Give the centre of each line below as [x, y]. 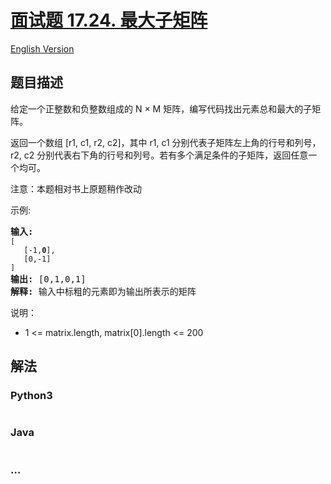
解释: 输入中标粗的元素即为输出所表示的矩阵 [103, 291]
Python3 [31, 396]
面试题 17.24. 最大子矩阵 [109, 20]
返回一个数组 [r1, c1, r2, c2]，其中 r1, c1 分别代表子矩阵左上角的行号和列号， [166, 142]
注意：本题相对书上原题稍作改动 [76, 188]
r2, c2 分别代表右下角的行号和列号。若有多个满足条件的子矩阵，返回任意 [159, 155]
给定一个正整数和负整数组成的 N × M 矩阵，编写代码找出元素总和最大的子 [161, 108]
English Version [42, 48]
